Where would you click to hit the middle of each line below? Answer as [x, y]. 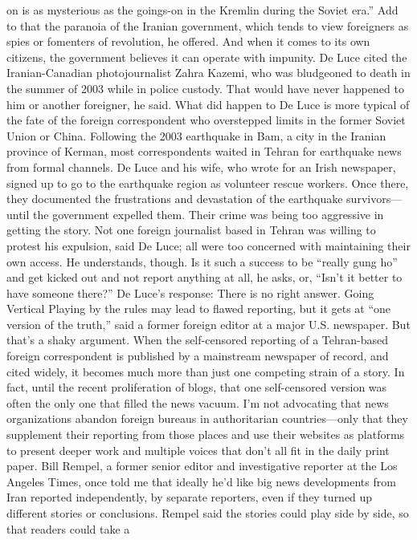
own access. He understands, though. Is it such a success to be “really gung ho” [202, 261]
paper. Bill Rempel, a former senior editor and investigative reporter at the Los [202, 466]
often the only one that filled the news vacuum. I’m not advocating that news [198, 402]
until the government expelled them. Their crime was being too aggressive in [195, 214]
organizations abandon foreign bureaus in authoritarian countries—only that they [207, 418]
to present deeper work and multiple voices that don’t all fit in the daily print [198, 450]
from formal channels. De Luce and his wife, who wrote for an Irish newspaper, [201, 166]
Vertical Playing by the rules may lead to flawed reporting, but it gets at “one [199, 309]
